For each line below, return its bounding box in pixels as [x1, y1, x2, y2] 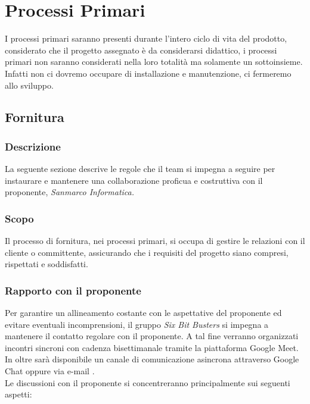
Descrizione [5, 139, 61, 154]
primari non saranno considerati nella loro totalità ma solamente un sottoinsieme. [5, 55, 303, 68]
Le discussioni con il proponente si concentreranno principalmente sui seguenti [5, 376, 290, 389]
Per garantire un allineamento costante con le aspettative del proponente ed [5, 306, 282, 319]
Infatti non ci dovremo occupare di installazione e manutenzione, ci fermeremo [5, 67, 292, 79]
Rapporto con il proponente [5, 283, 141, 297]
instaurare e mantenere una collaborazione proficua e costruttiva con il [5, 174, 263, 186]
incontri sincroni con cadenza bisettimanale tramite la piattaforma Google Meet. [5, 341, 299, 353]
